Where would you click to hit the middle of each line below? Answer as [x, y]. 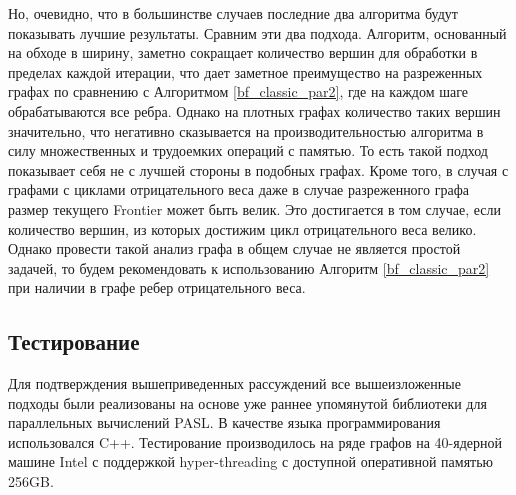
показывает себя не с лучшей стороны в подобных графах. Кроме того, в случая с [258, 169]
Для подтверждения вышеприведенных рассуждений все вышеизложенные [234, 383]
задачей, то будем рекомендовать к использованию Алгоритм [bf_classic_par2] [249, 267]
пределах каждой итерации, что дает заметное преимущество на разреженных [245, 71]
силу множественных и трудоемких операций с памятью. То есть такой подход [248, 150]
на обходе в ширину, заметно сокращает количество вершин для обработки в [243, 52]
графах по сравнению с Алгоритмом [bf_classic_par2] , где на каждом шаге [238, 91]
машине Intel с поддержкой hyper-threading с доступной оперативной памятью [251, 461]
